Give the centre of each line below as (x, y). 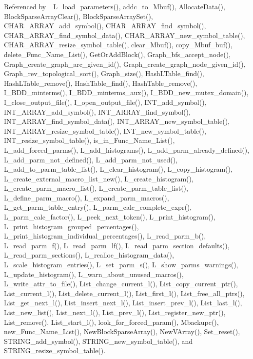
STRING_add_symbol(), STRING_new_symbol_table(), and (98, 341)
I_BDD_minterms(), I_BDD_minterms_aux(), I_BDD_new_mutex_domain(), (126, 92)
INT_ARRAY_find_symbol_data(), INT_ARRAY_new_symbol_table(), (117, 121)
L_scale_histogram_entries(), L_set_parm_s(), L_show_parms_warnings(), (121, 265)
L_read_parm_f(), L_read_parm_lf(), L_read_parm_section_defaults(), (117, 245)
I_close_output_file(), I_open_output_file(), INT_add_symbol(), (105, 102)
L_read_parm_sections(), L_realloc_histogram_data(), (89, 255)
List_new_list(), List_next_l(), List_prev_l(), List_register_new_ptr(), (115, 312)
